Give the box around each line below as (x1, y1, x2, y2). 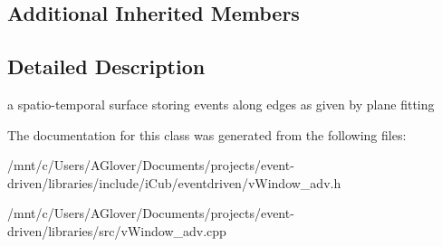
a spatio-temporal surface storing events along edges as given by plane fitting (7, 94, 435, 113)
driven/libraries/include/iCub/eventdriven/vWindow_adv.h (7, 173, 341, 192)
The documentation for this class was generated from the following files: (7, 125, 407, 144)
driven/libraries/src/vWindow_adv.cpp (7, 221, 226, 240)
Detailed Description (7, 52, 206, 81)
